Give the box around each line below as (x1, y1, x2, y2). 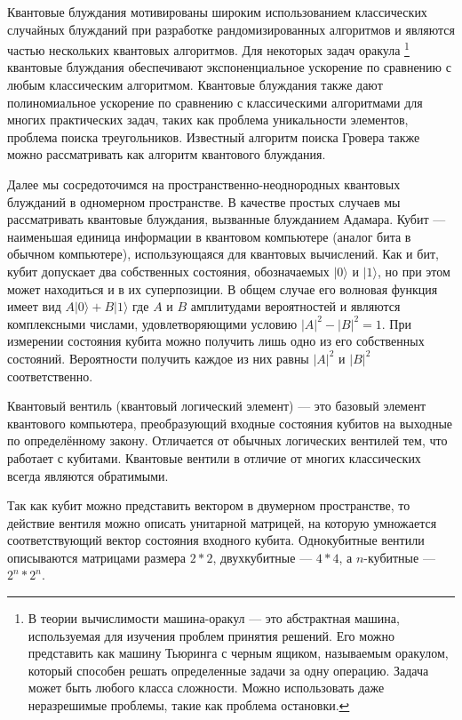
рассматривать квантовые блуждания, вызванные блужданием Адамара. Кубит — (7, 210, 446, 228)
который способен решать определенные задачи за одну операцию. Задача (28, 660, 429, 679)
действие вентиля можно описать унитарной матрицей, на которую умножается (7, 513, 437, 532)
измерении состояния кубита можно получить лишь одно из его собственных (7, 332, 425, 350)
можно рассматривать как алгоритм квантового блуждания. (7, 145, 326, 164)
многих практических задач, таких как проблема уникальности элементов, (7, 110, 409, 129)
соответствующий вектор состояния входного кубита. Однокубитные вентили (7, 531, 425, 549)
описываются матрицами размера (7, 548, 187, 566)
